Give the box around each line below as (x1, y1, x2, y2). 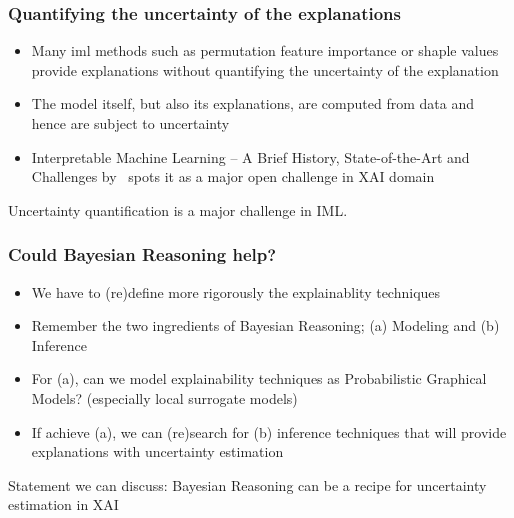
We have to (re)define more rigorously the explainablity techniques (31, 281, 441, 302)
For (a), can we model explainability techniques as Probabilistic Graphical (31, 368, 487, 389)
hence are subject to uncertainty (31, 113, 230, 133)
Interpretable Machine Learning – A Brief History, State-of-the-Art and (31, 146, 470, 167)
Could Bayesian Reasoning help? (8, 242, 277, 267)
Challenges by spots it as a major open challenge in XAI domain (31, 166, 435, 187)
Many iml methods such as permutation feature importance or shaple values (31, 40, 499, 61)
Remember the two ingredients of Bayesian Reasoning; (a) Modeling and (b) (31, 315, 500, 336)
